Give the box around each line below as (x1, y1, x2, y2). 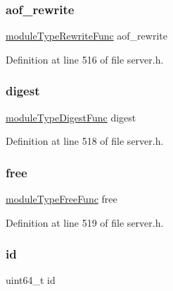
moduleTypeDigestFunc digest (6, 109, 136, 124)
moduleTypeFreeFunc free (6, 191, 117, 206)
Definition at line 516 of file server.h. (6, 52, 164, 66)
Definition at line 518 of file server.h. (6, 133, 164, 148)
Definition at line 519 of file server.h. (6, 215, 164, 230)
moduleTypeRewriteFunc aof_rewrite (6, 28, 167, 43)
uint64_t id (6, 273, 56, 287)
